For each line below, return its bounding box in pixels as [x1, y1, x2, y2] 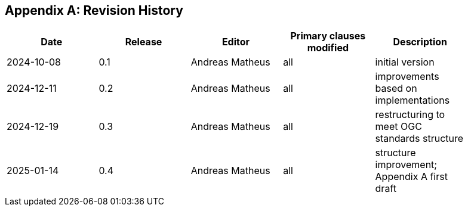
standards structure [375, 132, 464, 145]
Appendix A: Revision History [5, 3, 183, 18]
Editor [221, 36, 250, 48]
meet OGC [375, 120, 422, 133]
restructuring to [375, 108, 445, 121]
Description [393, 36, 447, 48]
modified [307, 42, 349, 54]
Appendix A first [375, 170, 448, 183]
